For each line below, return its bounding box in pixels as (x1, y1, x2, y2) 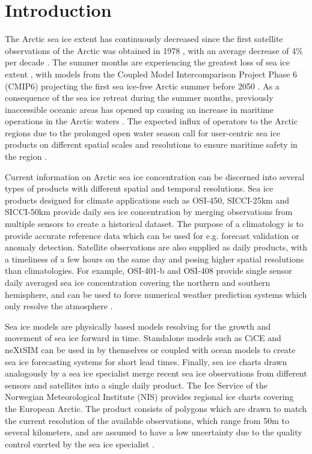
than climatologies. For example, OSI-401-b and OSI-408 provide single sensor (5, 264, 292, 277)
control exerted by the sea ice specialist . (5, 437, 154, 450)
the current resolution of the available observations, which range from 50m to (5, 414, 289, 426)
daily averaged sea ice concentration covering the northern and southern (5, 276, 271, 288)
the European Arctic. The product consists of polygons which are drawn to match (5, 402, 307, 414)
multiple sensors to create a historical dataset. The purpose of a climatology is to (5, 217, 304, 230)
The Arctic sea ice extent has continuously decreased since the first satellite (5, 32, 283, 45)
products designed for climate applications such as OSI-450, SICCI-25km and (5, 193, 289, 206)
